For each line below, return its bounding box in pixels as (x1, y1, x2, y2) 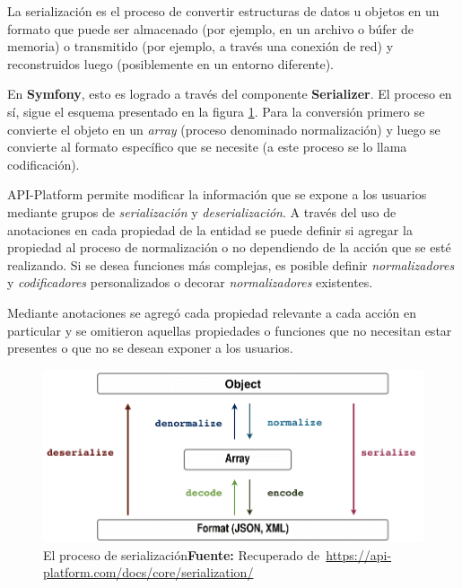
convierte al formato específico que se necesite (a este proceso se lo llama (7, 137, 407, 156)
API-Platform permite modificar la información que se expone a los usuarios (7, 185, 427, 204)
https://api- (326, 545, 392, 564)
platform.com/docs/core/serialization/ (43, 563, 254, 582)
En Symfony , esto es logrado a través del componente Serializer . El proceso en (7, 84, 452, 103)
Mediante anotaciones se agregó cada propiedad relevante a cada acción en (7, 303, 417, 321)
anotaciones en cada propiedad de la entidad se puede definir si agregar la (7, 220, 413, 239)
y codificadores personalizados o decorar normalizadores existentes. (7, 273, 373, 292)
